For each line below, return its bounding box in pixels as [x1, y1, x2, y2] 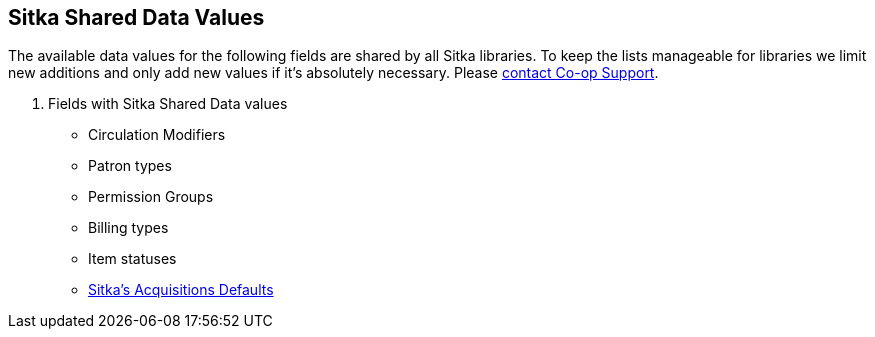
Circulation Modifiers [88, 126, 226, 144]
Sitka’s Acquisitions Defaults [88, 281, 274, 299]
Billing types [88, 219, 169, 237]
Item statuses [88, 250, 177, 268]
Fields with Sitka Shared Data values [48, 95, 288, 113]
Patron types [88, 157, 172, 175]
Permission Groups [88, 188, 214, 206]
